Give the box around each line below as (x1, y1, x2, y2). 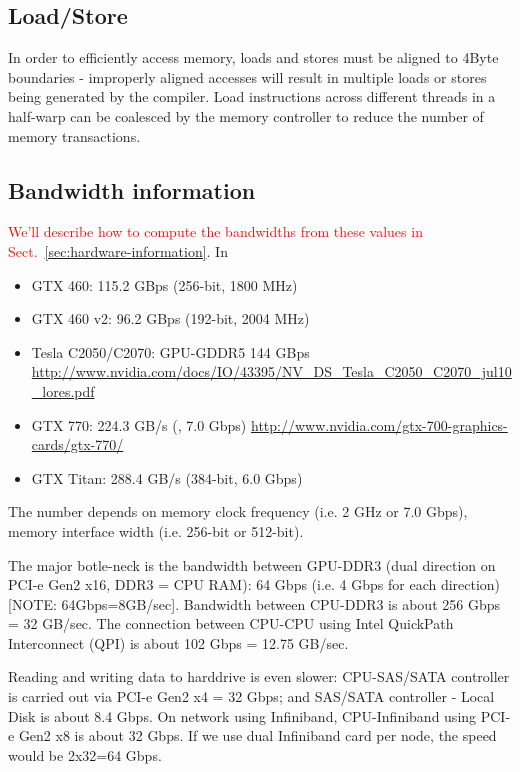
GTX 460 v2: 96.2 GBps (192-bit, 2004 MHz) (31, 308, 310, 329)
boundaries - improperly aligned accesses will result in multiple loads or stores (8, 66, 487, 87)
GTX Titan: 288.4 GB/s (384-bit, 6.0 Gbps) (31, 467, 303, 488)
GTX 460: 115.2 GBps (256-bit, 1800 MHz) (31, 274, 298, 295)
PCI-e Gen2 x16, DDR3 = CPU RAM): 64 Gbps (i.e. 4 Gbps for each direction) (8, 574, 501, 595)
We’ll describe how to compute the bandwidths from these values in (8, 221, 423, 242)
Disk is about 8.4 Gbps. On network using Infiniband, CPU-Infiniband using (8, 705, 477, 726)
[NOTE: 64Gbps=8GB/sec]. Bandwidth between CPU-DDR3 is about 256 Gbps (8, 593, 500, 614)
